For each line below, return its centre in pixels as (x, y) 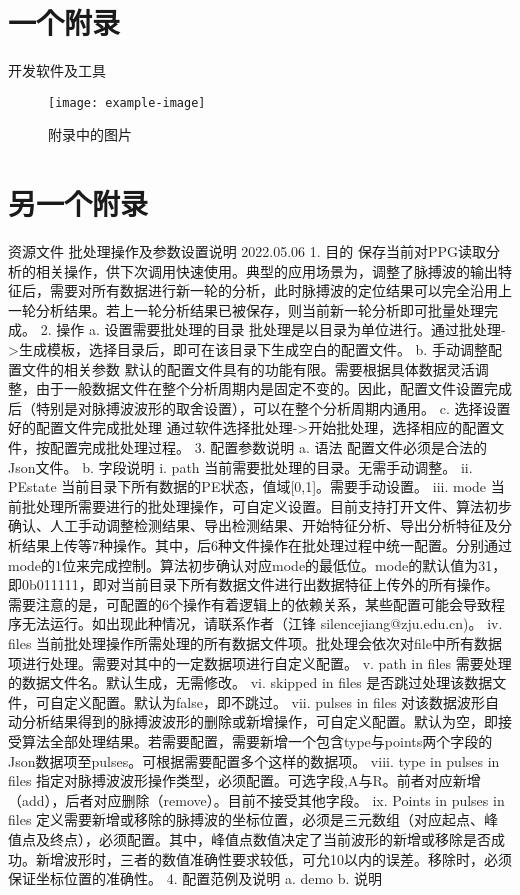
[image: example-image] (127, 102)
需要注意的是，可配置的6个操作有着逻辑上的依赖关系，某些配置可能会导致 (249, 603)
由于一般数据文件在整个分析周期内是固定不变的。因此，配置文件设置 (259, 388)
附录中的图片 (90, 134)
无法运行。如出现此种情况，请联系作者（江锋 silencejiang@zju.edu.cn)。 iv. (262, 623)
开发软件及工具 (57, 70)
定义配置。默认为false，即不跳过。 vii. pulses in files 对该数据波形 (274, 701)
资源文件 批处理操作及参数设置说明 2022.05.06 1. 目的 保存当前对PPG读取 (247, 251)
